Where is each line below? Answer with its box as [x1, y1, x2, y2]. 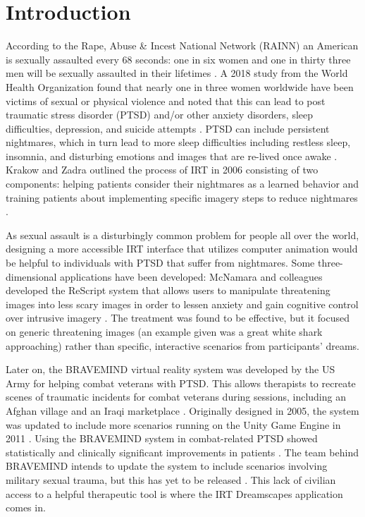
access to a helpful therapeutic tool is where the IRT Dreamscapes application [6, 486, 343, 501]
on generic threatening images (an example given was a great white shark [6, 324, 323, 339]
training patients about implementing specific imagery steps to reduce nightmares [6, 190, 358, 205]
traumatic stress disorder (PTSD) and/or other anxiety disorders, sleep [6, 107, 314, 122]
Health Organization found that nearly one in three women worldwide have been [6, 79, 354, 94]
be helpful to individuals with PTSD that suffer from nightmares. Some [6, 255, 315, 270]
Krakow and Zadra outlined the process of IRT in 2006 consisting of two [6, 162, 318, 177]
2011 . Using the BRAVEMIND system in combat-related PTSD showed [6, 431, 318, 446]
